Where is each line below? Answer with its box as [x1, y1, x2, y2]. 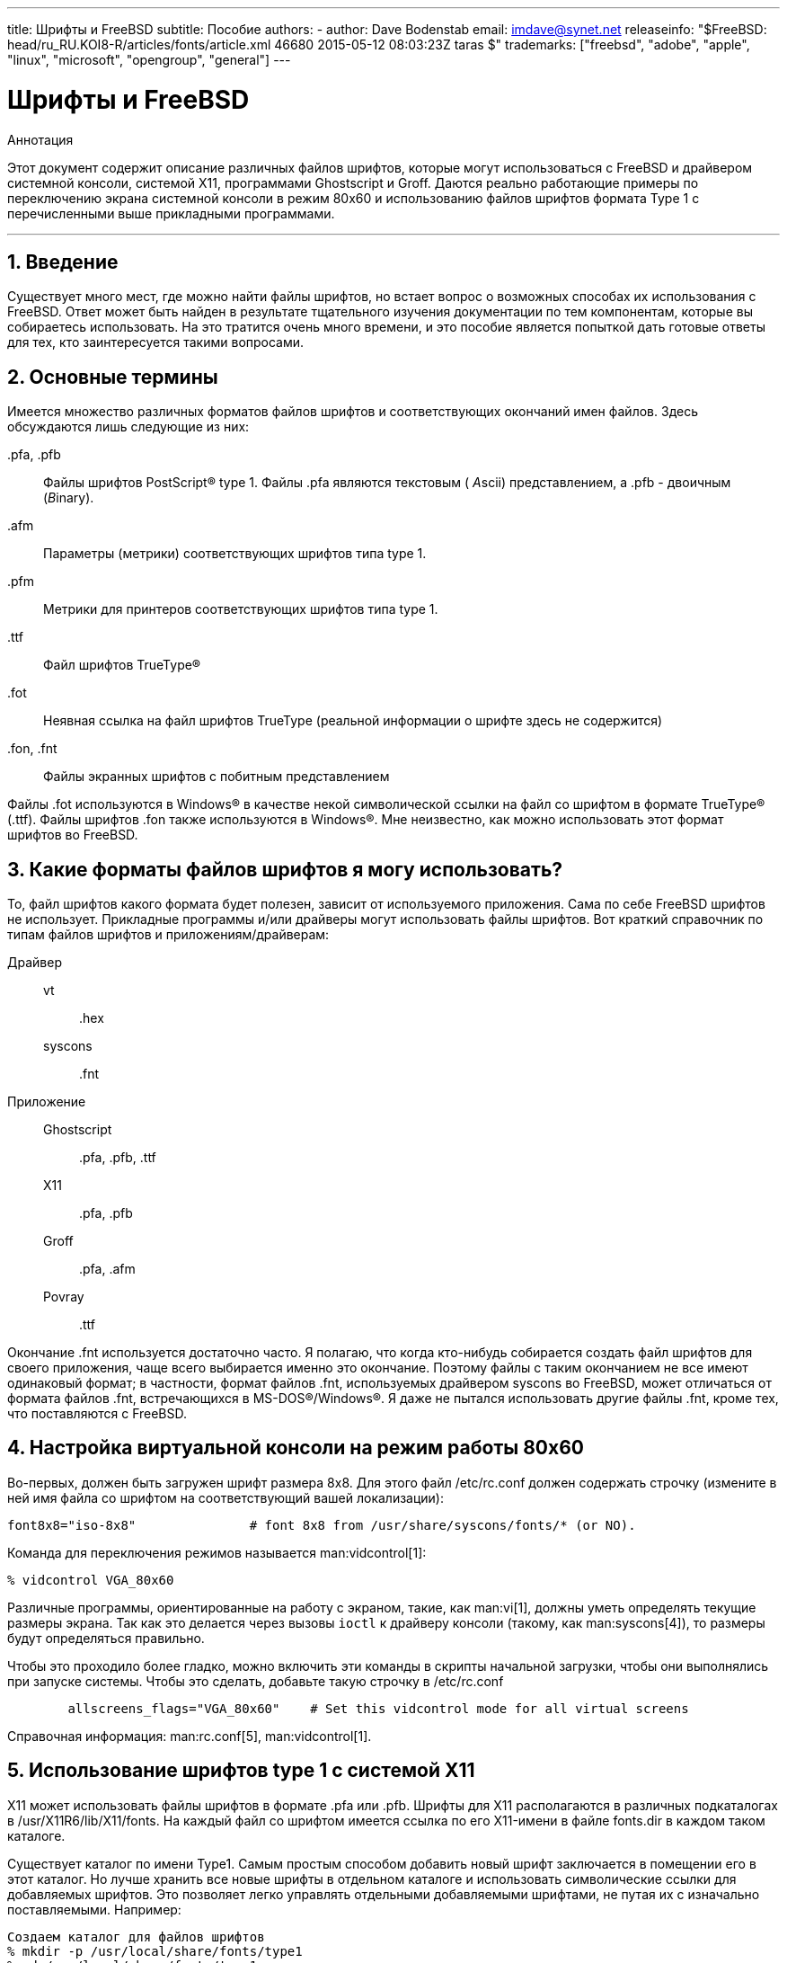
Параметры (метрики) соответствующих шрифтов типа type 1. [43, 546, 427, 562]
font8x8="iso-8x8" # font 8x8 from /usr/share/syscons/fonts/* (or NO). [7, 1517, 636, 1532]
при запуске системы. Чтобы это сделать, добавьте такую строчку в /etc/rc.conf [7, 1673, 504, 1689]
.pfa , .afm [79, 1261, 136, 1277]
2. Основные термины [7, 365, 218, 388]
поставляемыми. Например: [7, 1901, 181, 1917]
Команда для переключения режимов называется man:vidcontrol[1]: [7, 1544, 427, 1560]
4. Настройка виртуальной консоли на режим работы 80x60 [7, 1436, 584, 1460]
